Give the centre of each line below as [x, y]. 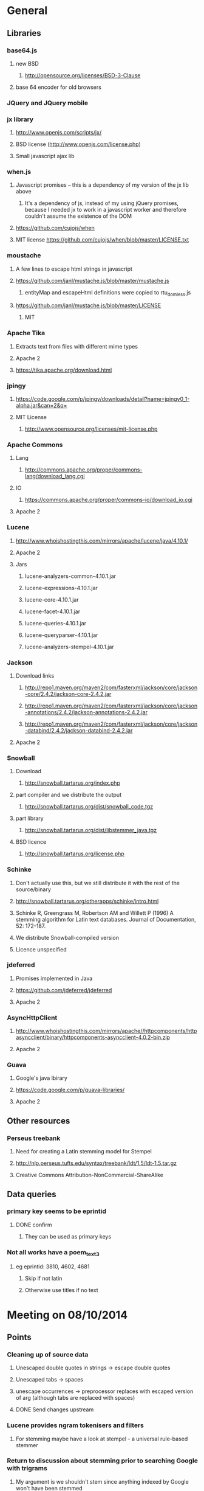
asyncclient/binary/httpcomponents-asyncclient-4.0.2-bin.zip [93, 1037]
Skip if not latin [43, 1279]
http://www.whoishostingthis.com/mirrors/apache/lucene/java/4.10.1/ [102, 540]
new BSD [27, 63]
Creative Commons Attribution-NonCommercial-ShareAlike [89, 1175]
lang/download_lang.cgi [55, 476]
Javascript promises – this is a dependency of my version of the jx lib [102, 185]
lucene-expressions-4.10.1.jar [61, 588]
